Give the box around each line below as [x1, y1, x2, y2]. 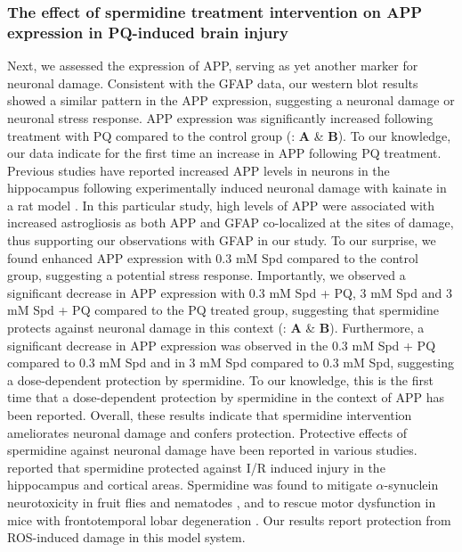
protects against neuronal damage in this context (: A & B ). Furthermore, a [7, 318, 425, 337]
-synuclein [384, 475, 439, 494]
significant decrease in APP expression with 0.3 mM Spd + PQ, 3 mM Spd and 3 [7, 283, 452, 301]
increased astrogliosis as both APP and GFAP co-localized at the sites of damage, [7, 213, 454, 232]
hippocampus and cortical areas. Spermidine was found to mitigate [7, 475, 372, 494]
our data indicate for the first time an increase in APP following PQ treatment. [7, 144, 442, 162]
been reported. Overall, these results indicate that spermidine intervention [7, 406, 412, 424]
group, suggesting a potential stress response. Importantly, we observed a [7, 266, 406, 284]
